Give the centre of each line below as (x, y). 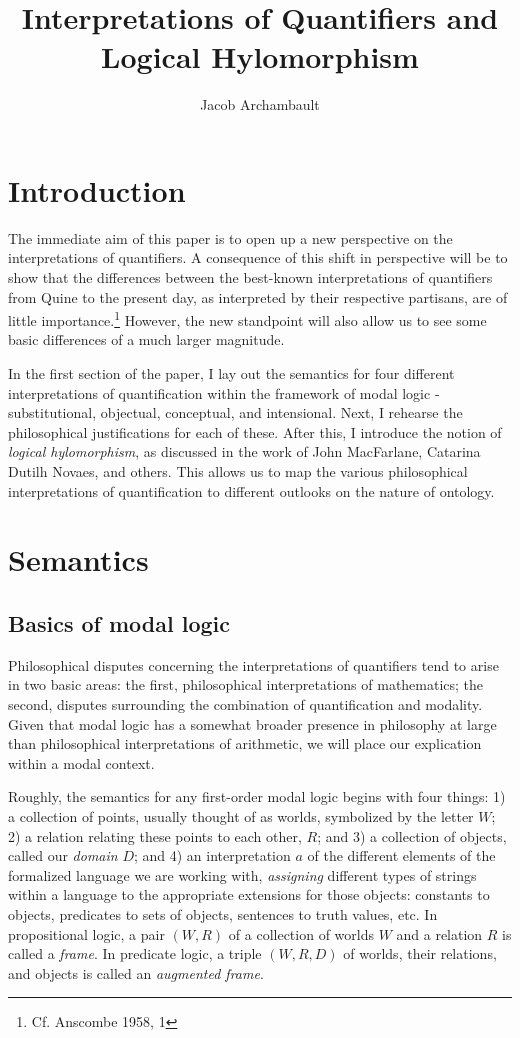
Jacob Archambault (260, 104)
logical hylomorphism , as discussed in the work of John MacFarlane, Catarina (244, 451)
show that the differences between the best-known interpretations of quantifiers (250, 277)
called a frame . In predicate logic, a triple (135, 953)
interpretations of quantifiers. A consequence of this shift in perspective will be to (258, 257)
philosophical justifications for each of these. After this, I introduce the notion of (255, 431)
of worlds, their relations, (420, 953)
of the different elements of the (401, 855)
